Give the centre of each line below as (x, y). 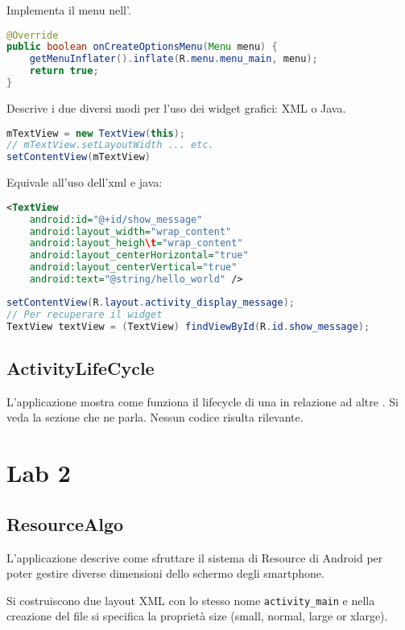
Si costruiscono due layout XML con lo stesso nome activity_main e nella (191, 600)
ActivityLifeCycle (81, 367)
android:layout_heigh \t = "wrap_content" (136, 243)
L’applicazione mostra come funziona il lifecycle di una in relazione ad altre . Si (202, 401)
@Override (33, 35)
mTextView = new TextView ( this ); (96, 133)
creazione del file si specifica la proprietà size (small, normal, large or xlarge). (197, 616)
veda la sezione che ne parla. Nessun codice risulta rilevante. (155, 417)
